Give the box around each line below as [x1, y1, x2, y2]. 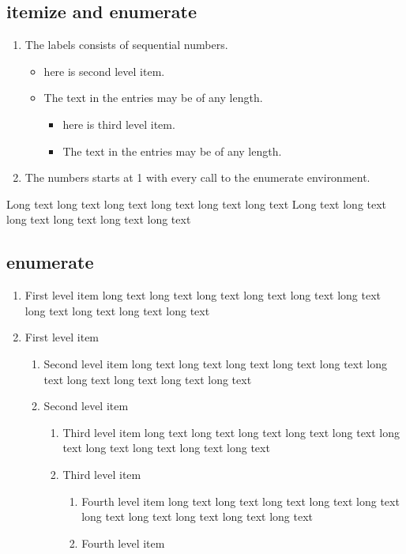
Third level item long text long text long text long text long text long [62, 424, 400, 440]
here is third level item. [62, 115, 175, 132]
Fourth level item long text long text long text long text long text [81, 492, 400, 509]
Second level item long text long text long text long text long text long [43, 355, 387, 371]
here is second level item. [43, 62, 165, 79]
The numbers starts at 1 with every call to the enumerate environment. [24, 169, 370, 186]
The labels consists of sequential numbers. [24, 36, 228, 53]
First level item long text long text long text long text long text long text [24, 287, 382, 303]
